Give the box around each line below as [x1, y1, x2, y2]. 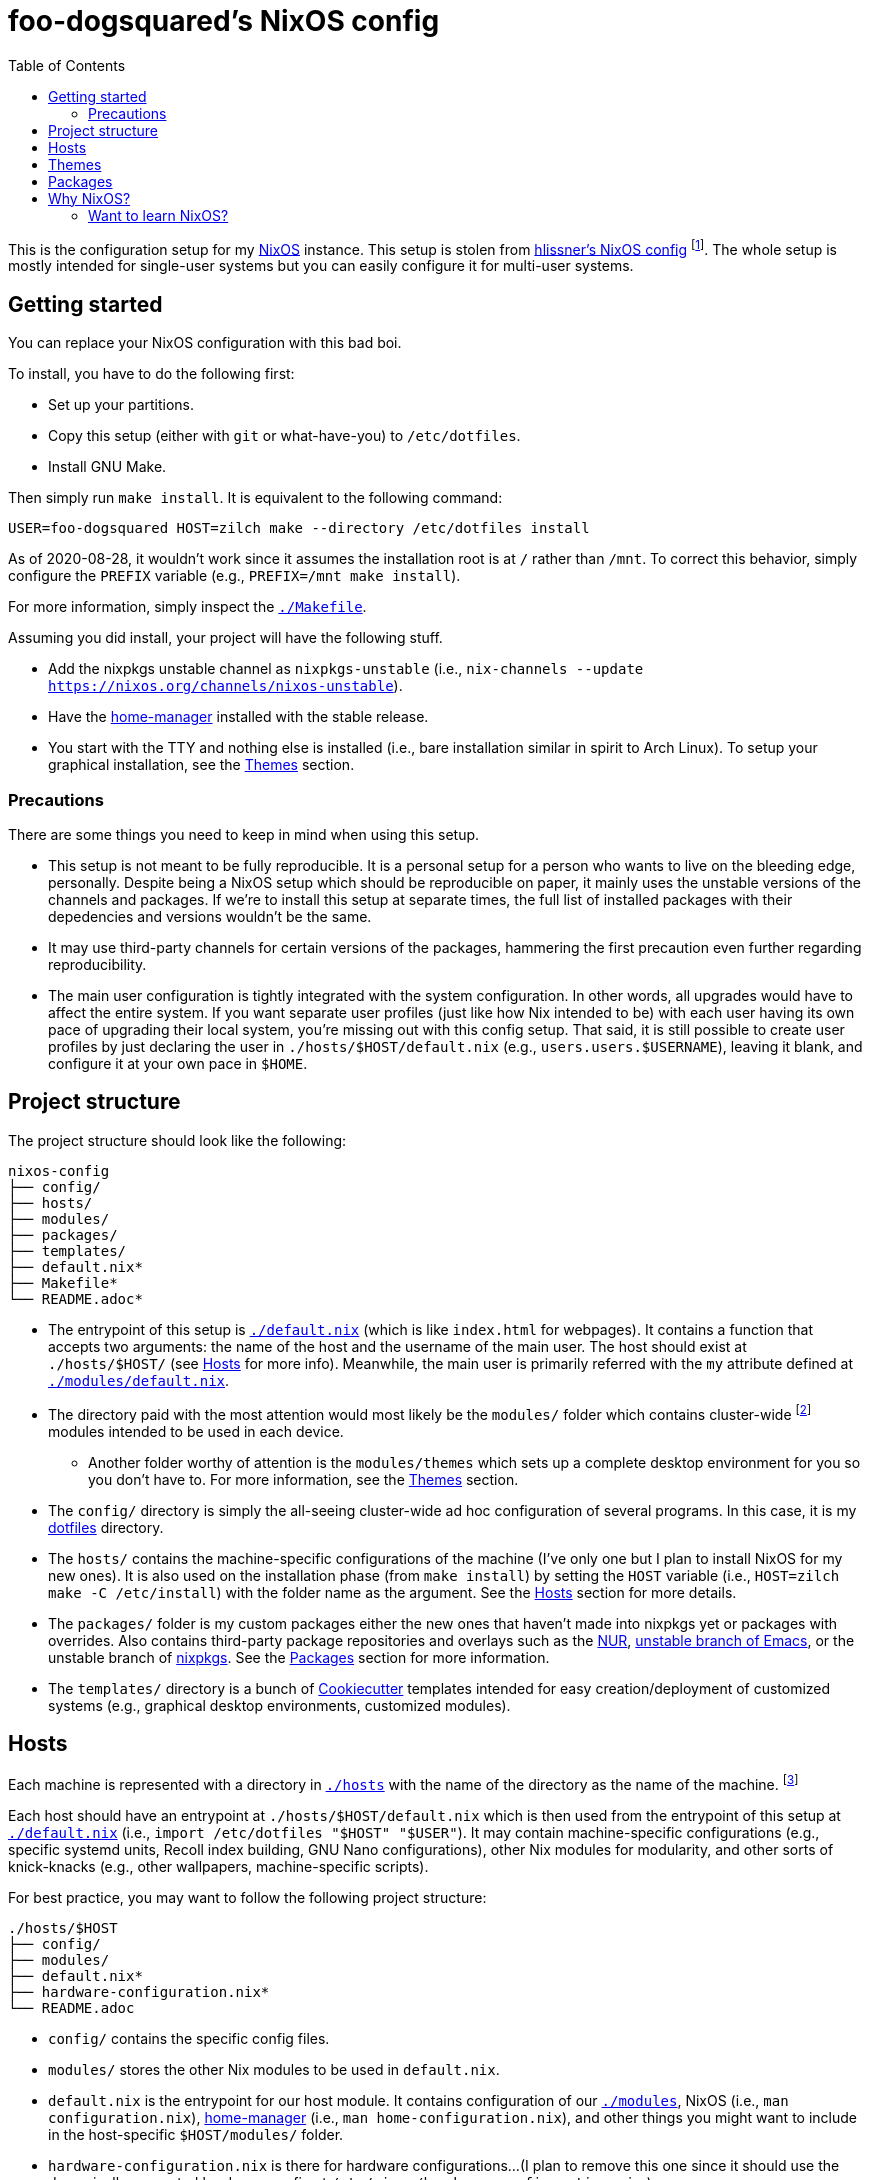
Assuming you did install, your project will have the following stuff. [8, 629, 443, 647]
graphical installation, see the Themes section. [48, 756, 355, 774]
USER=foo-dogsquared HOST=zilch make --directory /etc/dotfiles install [8, 520, 590, 537]
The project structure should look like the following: [8, 1131, 347, 1149]
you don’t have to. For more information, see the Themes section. [88, 1470, 519, 1488]
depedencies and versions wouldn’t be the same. [48, 908, 372, 925]
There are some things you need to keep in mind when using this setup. [8, 826, 480, 843]
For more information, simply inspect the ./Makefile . [8, 598, 367, 616]
